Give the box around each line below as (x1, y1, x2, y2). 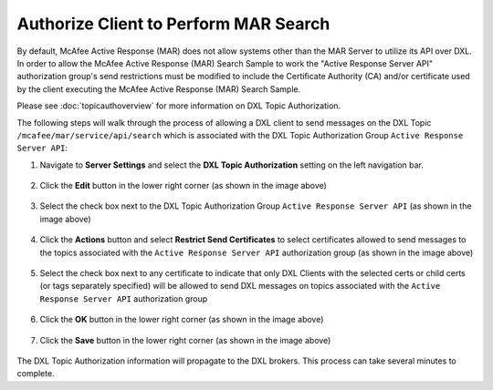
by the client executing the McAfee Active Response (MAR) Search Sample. (16, 83, 301, 95)
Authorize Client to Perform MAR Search (16, 14, 330, 34)
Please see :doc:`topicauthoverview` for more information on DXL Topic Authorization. (16, 100, 341, 111)
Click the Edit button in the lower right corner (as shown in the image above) (39, 180, 328, 191)
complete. (16, 368, 55, 379)
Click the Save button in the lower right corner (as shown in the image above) (39, 334, 331, 345)
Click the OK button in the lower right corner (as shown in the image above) (39, 314, 324, 325)
